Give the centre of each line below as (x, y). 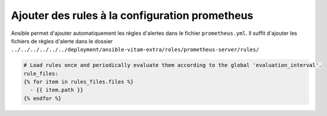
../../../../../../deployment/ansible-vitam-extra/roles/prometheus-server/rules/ (135, 50)
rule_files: (41, 73)
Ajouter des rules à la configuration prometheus (132, 15)
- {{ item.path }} (57, 90)
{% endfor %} (43, 98)
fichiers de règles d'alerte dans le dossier (62, 41)
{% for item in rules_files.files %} (79, 82)
